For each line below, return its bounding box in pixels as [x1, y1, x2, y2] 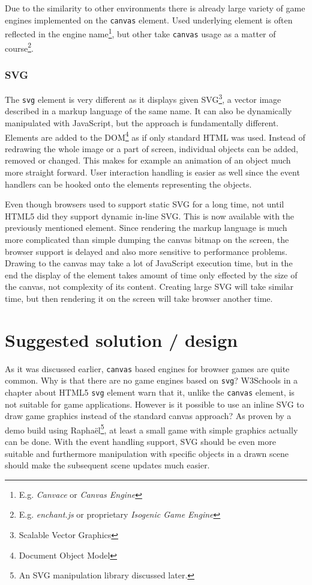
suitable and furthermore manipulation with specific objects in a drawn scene [5, 447, 289, 459]
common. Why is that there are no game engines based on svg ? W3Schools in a [5, 374, 298, 387]
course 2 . [5, 40, 34, 54]
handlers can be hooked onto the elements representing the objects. [5, 177, 252, 190]
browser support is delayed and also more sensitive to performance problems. [5, 245, 287, 257]
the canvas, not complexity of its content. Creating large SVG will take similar [5, 280, 294, 293]
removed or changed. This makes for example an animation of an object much [5, 154, 291, 167]
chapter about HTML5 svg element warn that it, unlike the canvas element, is [5, 385, 295, 398]
